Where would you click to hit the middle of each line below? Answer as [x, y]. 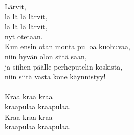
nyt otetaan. [24, 36]
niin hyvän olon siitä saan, [46, 56]
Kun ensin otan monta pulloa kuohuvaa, [68, 46]
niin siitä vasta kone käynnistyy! [55, 76]
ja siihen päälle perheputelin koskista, [64, 66]
